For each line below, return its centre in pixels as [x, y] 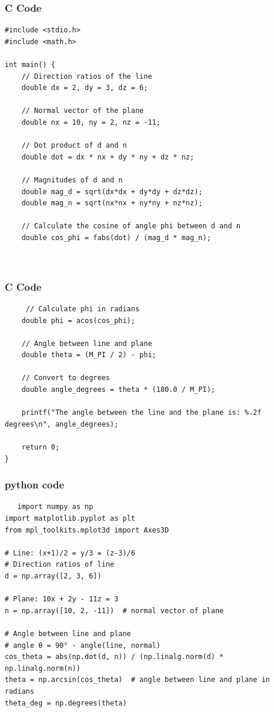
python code [35, 485]
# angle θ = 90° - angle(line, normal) [83, 645]
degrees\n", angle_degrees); [62, 424]
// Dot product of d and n [74, 146]
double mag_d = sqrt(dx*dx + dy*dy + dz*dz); [112, 192]
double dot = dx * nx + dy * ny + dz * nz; [108, 157]
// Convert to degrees [66, 378]
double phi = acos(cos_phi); [78, 320]
